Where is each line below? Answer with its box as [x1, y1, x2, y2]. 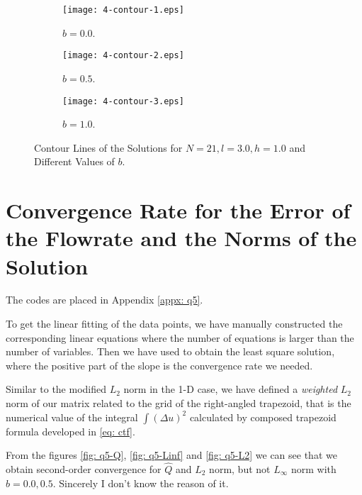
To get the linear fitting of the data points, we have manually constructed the [6, 316, 343, 331]
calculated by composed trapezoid [189, 409, 336, 424]
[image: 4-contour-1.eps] [62, 5, 184, 15]
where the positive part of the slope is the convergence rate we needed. [6, 357, 313, 372]
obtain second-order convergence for [6, 462, 162, 476]
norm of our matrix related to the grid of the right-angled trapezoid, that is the [6, 396, 351, 410]
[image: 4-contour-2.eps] [62, 50, 184, 61]
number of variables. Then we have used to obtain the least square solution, [6, 344, 335, 359]
